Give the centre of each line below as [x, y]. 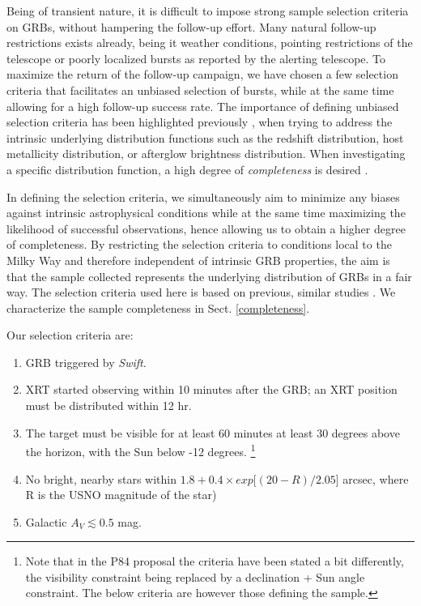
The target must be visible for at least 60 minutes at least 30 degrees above [213, 432]
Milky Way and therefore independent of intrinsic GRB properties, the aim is [198, 260]
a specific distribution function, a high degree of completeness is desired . [187, 169]
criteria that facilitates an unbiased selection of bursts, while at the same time [200, 90]
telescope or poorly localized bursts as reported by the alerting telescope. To [196, 58]
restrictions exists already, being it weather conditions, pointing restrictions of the [210, 43]
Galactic [46, 521]
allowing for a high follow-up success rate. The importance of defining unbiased [203, 106]
